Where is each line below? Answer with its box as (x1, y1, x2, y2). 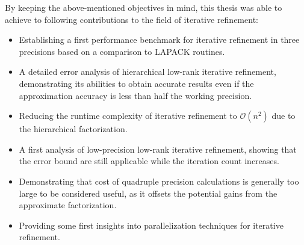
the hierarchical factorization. (19, 122, 128, 135)
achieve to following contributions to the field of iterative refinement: (5, 13, 258, 25)
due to (271, 109, 296, 122)
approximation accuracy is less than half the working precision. (19, 89, 252, 101)
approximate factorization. (19, 199, 117, 211)
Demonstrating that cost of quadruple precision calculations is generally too (19, 174, 299, 187)
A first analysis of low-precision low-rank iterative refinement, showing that (19, 142, 297, 155)
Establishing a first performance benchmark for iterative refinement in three (19, 33, 300, 46)
